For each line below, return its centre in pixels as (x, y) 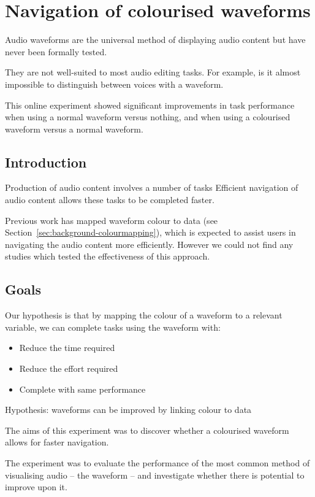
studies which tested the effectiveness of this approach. (108, 256)
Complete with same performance (82, 389)
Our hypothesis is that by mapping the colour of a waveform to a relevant (144, 315)
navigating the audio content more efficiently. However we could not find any (149, 244)
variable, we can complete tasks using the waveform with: (113, 327)
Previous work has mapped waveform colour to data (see (112, 220)
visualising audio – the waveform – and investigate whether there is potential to (155, 475)
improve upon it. (36, 487)
